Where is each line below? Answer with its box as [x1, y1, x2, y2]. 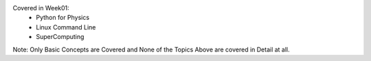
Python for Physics [36, 14, 89, 22]
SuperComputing [36, 33, 85, 41]
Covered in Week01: [12, 4, 70, 12]
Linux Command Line [36, 23, 96, 31]
